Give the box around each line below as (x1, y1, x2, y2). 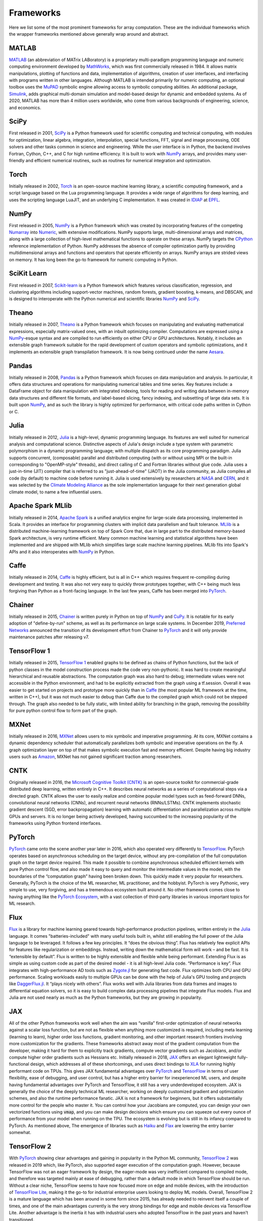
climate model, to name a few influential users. (9, 489, 102, 495)
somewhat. (9, 1130, 32, 1136)
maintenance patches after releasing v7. (9, 634, 90, 640)
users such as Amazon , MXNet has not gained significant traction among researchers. (9, 754, 182, 759)
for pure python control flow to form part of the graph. (9, 707, 118, 713)
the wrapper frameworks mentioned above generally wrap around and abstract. (9, 31, 169, 37)
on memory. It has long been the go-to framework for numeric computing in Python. (9, 256, 178, 262)
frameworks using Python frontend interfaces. (9, 821, 102, 826)
